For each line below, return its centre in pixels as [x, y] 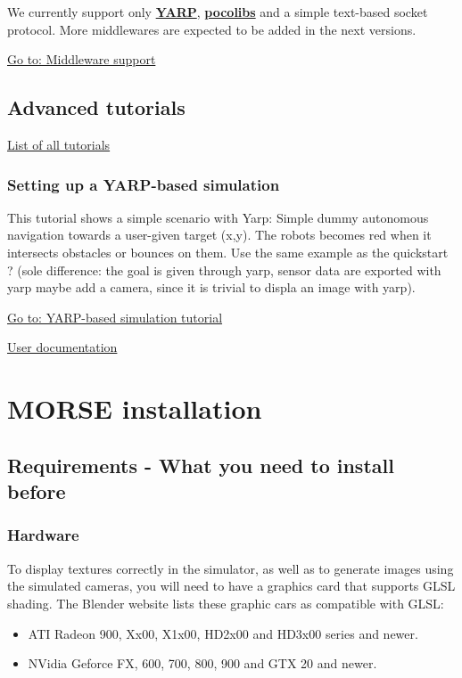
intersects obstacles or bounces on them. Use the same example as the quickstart [228, 252]
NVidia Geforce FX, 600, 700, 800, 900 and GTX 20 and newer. [202, 663]
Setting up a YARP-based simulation [144, 184]
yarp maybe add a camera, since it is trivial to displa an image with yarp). [211, 287]
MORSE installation [135, 408]
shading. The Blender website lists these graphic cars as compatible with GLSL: [226, 603]
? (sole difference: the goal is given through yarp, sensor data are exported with [224, 270]
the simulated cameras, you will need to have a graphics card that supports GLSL [231, 586]
